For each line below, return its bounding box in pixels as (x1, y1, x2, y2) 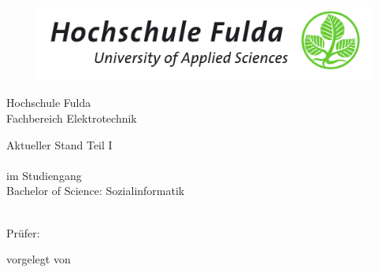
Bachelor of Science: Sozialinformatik (6, 182, 185, 199)
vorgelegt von (6, 251, 71, 267)
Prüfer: (6, 224, 40, 241)
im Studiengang (6, 167, 82, 183)
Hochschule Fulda (6, 94, 91, 111)
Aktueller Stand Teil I (6, 136, 113, 153)
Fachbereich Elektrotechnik (6, 110, 137, 126)
